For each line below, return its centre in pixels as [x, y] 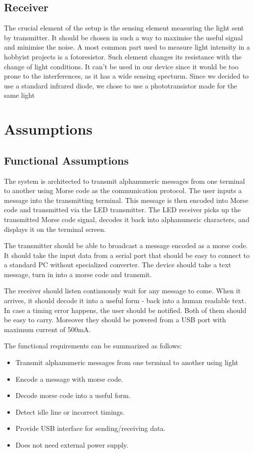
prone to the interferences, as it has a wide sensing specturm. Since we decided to [127, 76]
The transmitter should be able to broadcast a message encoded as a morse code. [126, 245]
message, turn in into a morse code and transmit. [78, 274]
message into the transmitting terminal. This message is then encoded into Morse [126, 200]
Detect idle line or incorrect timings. [70, 411]
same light [19, 95]
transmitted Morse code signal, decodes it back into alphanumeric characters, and [127, 219]
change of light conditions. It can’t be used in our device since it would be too [121, 66]
